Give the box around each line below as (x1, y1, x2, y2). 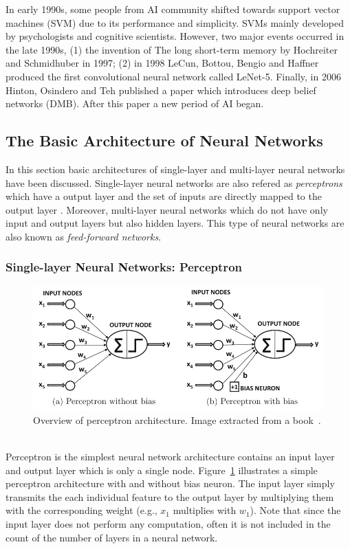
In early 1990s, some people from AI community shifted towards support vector (6, 2, 340, 16)
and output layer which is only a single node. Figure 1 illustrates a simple (6, 462, 318, 477)
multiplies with (173, 503, 237, 517)
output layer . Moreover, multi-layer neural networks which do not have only (6, 202, 328, 216)
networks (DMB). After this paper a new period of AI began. (6, 96, 264, 111)
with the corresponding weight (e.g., (6, 503, 157, 517)
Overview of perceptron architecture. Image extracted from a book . (33, 412, 321, 427)
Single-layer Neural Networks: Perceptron (6, 258, 242, 276)
